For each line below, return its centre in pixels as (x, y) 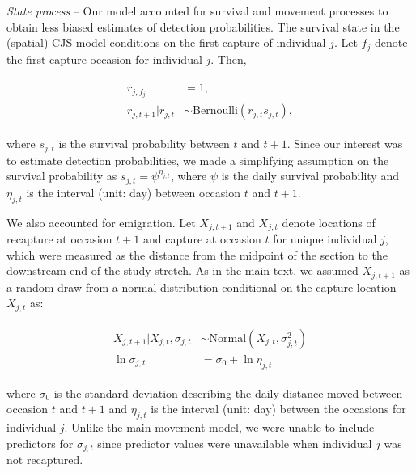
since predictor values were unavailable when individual (235, 443)
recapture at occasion (59, 239)
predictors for (40, 443)
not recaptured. (45, 460)
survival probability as (62, 176)
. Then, (229, 59)
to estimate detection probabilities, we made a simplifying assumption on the (198, 160)
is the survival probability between (144, 144)
